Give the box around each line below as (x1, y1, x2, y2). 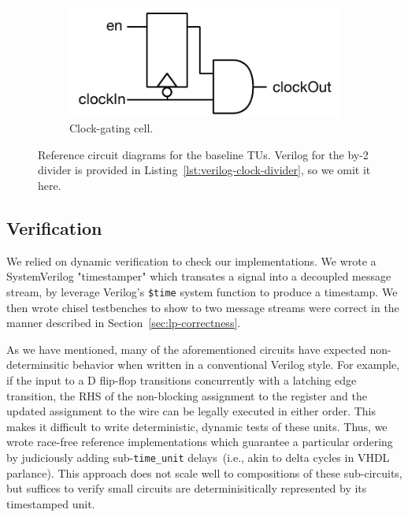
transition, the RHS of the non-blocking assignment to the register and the (6, 387, 367, 404)
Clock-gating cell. (69, 120, 154, 136)
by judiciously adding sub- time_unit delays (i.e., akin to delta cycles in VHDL (6, 449, 390, 465)
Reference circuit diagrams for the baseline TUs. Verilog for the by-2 (38, 146, 369, 162)
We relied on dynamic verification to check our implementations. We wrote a (6, 252, 376, 269)
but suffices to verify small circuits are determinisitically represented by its (6, 480, 367, 497)
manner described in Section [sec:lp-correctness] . (6, 314, 241, 331)
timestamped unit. (6, 495, 95, 511)
